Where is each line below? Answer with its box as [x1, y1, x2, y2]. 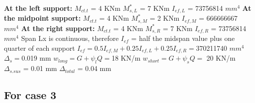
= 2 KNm [150, 13, 180, 23]
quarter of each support [4, 42, 75, 53]
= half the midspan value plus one [131, 33, 235, 43]
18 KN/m [111, 53, 141, 63]
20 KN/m [206, 53, 236, 63]
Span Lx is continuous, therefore [21, 33, 119, 43]
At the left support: [4, 3, 72, 13]
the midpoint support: [4, 13, 81, 23]
